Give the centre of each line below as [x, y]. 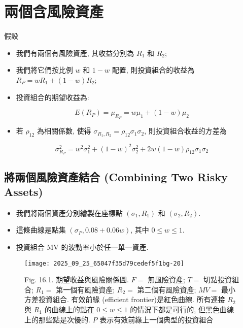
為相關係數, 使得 [64, 131]
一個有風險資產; [89, 289]
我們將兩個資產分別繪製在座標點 [69, 212]
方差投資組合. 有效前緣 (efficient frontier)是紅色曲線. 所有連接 [125, 299]
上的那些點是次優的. [57, 319]
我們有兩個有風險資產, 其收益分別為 [75, 53]
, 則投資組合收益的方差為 [185, 131]
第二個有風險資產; [167, 289]
